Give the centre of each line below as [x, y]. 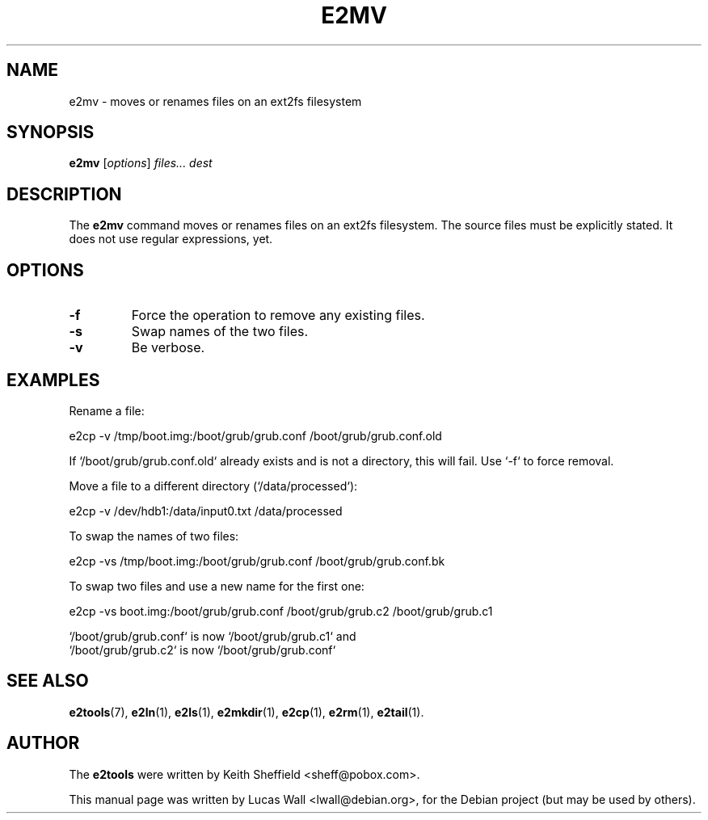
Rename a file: [107, 410]
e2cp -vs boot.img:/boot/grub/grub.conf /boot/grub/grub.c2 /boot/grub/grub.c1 [281, 611]
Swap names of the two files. [220, 332]
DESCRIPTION [64, 194]
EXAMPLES [53, 380]
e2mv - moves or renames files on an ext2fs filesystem [215, 101]
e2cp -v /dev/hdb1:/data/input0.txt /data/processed [206, 511]
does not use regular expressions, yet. [171, 239]
